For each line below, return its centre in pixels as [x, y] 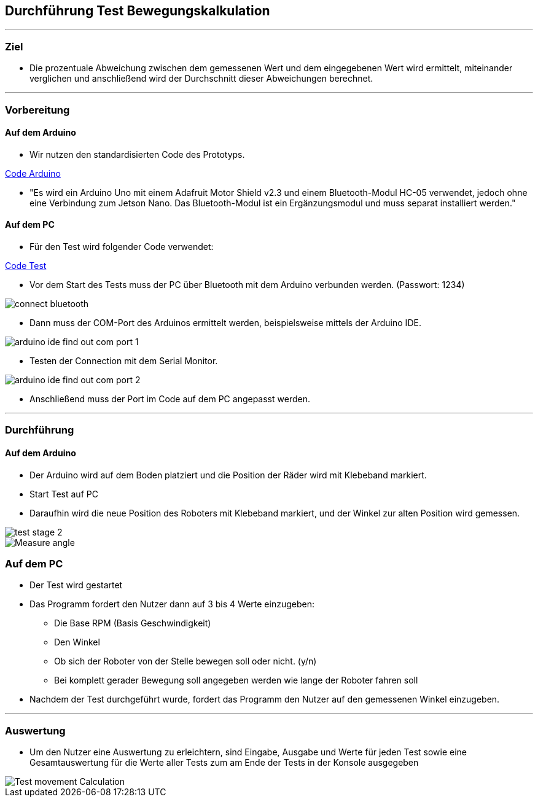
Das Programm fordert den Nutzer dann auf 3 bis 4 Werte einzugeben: [172, 604]
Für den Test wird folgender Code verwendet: [122, 246]
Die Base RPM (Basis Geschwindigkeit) [133, 623]
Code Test [26, 265]
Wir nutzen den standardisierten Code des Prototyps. [137, 154]
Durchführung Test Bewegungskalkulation [138, 11]
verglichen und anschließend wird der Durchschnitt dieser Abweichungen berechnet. [201, 79]
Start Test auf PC [64, 494]
